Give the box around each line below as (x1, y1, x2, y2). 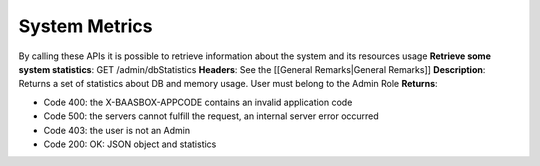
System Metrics (18, 15, 154, 37)
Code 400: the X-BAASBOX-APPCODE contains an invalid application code (43, 96, 353, 108)
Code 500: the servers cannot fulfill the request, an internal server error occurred (43, 110, 379, 122)
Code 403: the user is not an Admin (43, 124, 190, 136)
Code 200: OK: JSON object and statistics (43, 138, 217, 150)
